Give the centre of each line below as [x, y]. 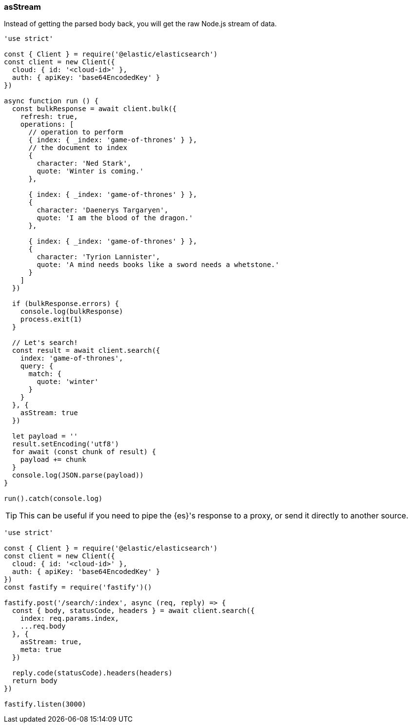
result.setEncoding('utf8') [66, 444]
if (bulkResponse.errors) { [66, 304]
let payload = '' [45, 436]
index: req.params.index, [70, 619]
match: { [45, 374]
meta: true [41, 650]
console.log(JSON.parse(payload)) [78, 475]
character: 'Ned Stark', [84, 163]
